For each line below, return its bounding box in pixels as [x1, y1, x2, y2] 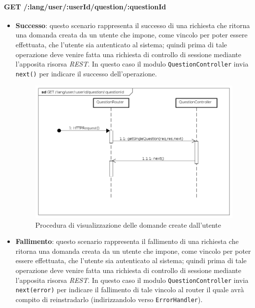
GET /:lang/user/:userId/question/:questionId [4, 1, 166, 11]
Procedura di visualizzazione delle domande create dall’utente [35, 219, 222, 230]
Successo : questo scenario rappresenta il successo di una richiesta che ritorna [15, 20, 250, 30]
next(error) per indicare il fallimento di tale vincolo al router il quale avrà [15, 284, 244, 295]
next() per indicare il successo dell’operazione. [15, 68, 157, 78]
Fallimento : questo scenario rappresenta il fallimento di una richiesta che [15, 236, 239, 246]
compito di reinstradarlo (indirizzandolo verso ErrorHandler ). [15, 294, 203, 304]
